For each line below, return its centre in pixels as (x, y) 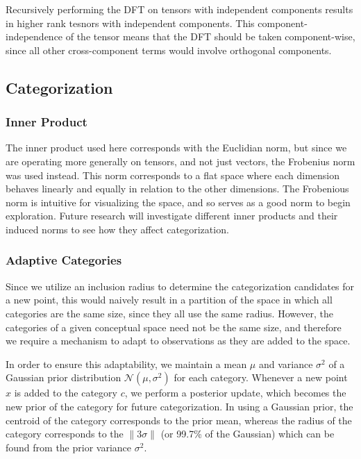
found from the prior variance (69, 447)
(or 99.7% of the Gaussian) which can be (247, 434)
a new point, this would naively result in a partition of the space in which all (169, 300)
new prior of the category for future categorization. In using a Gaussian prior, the (179, 406)
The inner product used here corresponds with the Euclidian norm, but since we (176, 148)
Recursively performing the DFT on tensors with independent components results (179, 9)
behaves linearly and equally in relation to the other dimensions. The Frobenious (177, 189)
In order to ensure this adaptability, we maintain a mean (126, 364)
